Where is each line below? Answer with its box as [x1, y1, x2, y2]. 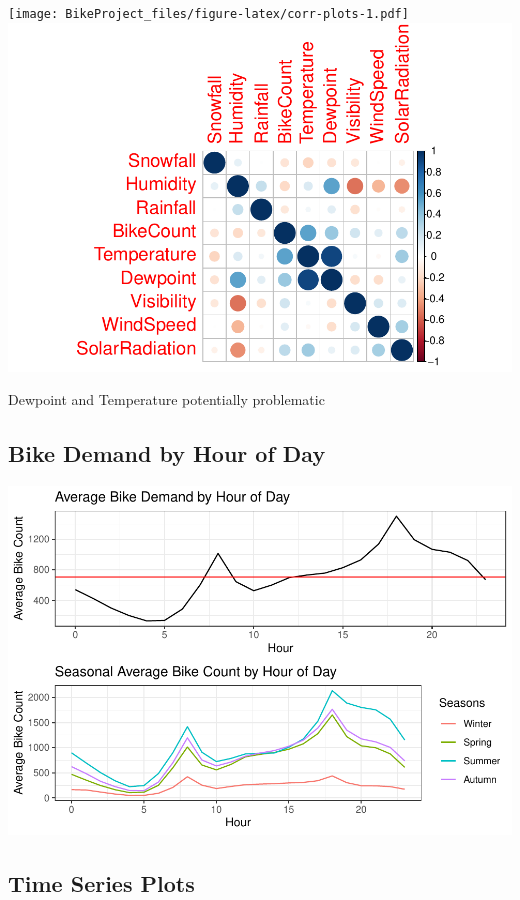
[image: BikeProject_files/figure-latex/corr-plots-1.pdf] [8, 7, 409, 21]
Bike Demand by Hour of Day [8, 438, 326, 469]
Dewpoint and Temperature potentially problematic [8, 389, 325, 410]
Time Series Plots [8, 867, 195, 898]
